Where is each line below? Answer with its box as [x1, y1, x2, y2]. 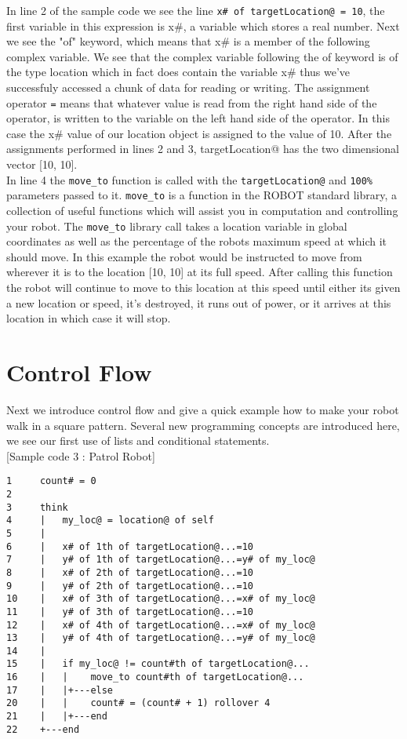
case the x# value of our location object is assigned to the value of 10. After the [6, 125, 392, 141]
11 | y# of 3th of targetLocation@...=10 [6, 606, 253, 617]
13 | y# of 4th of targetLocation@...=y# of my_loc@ [6, 632, 315, 644]
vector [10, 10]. [6, 156, 78, 173]
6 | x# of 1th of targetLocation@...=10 [6, 541, 253, 552]
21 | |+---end [6, 711, 107, 723]
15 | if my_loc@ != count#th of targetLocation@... [6, 658, 310, 670]
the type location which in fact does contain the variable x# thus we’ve [6, 64, 351, 80]
